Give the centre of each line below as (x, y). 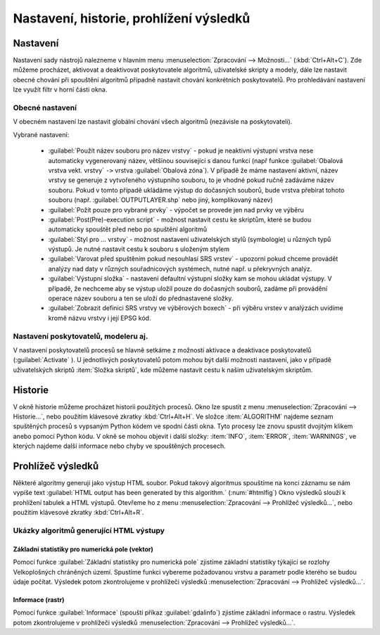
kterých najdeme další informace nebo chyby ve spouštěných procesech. (119, 446)
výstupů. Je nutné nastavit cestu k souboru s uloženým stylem (139, 249)
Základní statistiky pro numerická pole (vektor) (83, 549)
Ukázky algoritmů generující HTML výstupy (89, 531)
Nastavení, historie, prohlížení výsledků (132, 18)
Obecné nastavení (45, 108)
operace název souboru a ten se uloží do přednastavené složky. (141, 298)
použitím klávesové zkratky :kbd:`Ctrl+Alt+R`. (78, 513)
